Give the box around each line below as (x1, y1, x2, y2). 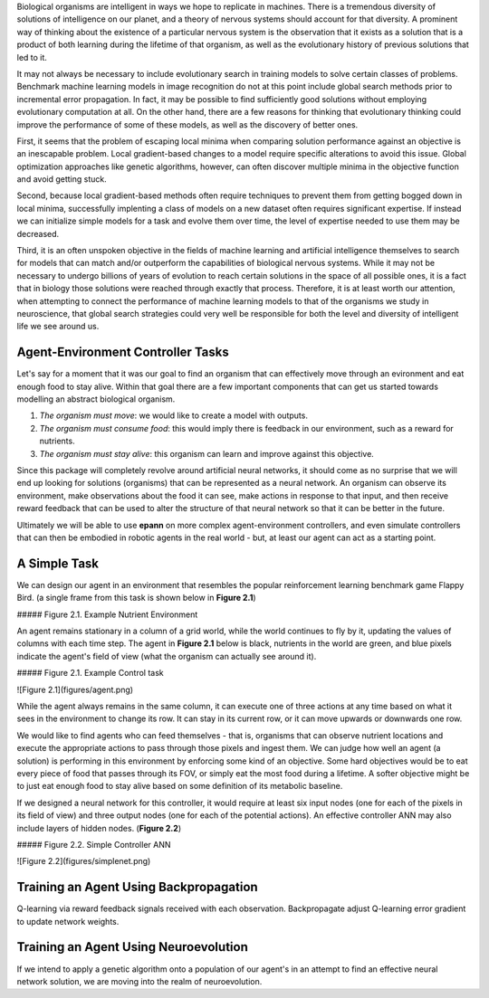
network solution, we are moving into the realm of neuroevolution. (16, 975, 263, 986)
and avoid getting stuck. (16, 174, 108, 185)
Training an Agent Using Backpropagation (16, 879, 258, 895)
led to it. (16, 52, 47, 62)
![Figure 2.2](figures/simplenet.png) (16, 856, 151, 867)
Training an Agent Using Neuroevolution (16, 939, 248, 955)
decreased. (16, 228, 60, 239)
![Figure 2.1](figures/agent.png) (16, 684, 134, 695)
